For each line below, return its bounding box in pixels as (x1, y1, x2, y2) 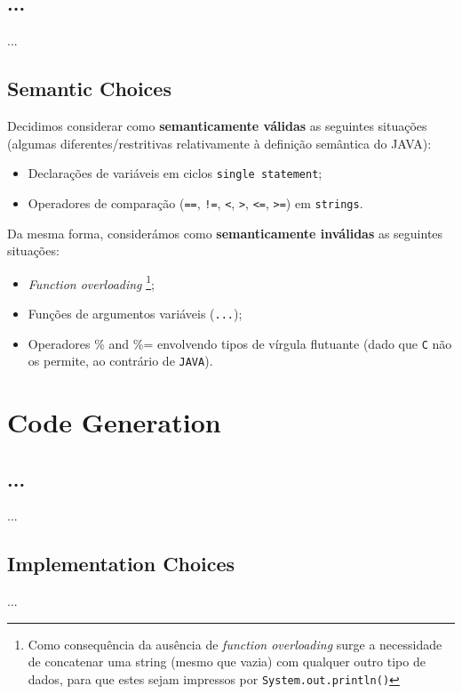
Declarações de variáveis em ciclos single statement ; (28, 164, 323, 182)
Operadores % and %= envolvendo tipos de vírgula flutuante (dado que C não (28, 334, 452, 352)
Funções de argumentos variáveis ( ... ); (28, 303, 243, 322)
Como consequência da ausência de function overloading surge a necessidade (28, 634, 442, 653)
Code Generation (7, 404, 221, 440)
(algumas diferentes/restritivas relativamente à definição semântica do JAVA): (7, 133, 432, 152)
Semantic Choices (7, 75, 171, 102)
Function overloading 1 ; (28, 271, 155, 293)
